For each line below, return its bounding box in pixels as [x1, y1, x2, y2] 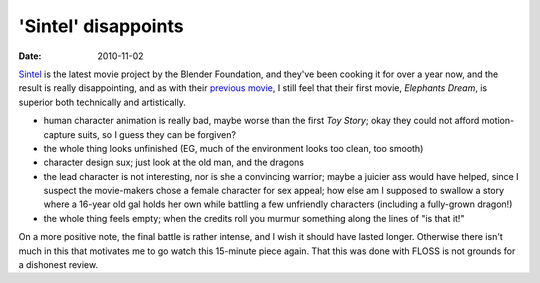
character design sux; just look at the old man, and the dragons [43, 156, 305, 169]
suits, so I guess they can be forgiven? [77, 128, 237, 140]
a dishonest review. [18, 259, 99, 271]
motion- [481, 115, 515, 127]
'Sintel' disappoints [18, 15, 184, 37]
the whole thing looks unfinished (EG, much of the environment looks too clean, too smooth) [43, 142, 424, 154]
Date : [18, 50, 42, 62]
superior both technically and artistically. [18, 96, 187, 108]
